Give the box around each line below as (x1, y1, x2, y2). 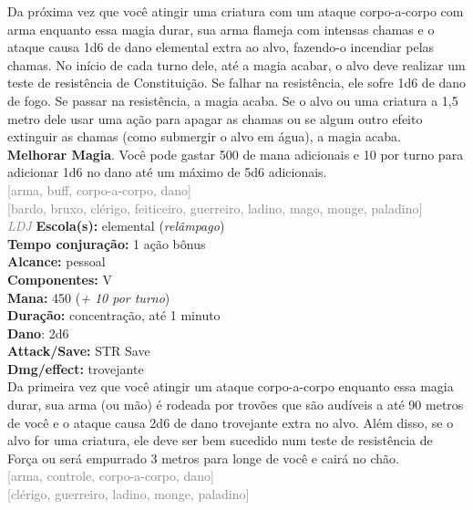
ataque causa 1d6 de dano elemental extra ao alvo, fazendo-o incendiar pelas (7, 37, 435, 57)
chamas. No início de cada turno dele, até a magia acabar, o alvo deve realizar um (7, 55, 466, 74)
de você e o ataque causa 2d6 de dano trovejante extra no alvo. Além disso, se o (7, 412, 454, 432)
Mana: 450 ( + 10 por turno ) (7, 287, 170, 307)
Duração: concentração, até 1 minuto (7, 306, 221, 325)
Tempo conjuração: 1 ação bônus (7, 234, 206, 253)
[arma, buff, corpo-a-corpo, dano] (7, 180, 191, 199)
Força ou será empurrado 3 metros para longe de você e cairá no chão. (7, 448, 399, 467)
